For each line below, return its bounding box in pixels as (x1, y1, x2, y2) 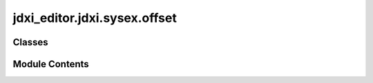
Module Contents (12, 58, 89, 70)
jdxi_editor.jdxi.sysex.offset (12, 10, 178, 25)
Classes (12, 36, 48, 48)
